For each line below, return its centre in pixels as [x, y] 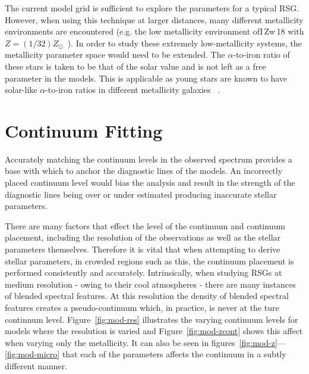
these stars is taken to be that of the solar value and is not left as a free [135, 66]
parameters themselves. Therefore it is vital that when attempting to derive [143, 249]
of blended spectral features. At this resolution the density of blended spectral [147, 296]
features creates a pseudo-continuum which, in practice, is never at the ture [142, 307]
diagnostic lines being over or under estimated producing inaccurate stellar [141, 194]
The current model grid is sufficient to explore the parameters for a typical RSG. [152, 8]
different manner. [36, 365]
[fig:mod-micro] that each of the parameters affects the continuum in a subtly [146, 354]
